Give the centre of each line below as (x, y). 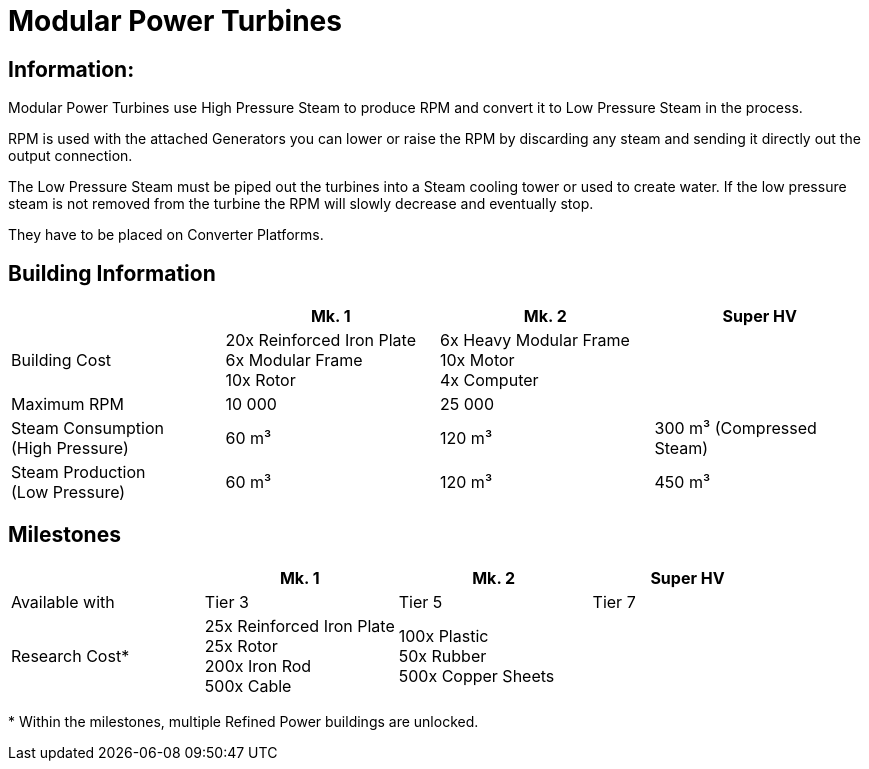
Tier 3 (226, 601)
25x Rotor (241, 645)
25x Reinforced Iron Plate (299, 625)
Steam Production (78, 472)
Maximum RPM (68, 404)
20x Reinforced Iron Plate (320, 340)
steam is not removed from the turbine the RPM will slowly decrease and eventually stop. (301, 204)
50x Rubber (442, 655)
